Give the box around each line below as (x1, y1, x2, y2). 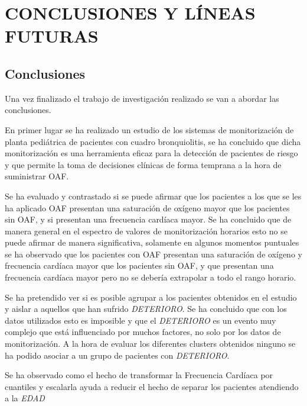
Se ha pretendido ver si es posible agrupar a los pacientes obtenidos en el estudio (5, 291, 297, 303)
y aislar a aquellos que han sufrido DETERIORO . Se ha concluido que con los (5, 302, 287, 315)
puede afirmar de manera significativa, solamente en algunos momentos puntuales (5, 236, 299, 249)
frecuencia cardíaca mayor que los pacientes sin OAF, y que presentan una (5, 259, 274, 272)
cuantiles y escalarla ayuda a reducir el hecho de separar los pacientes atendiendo (5, 380, 299, 392)
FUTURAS (5, 24, 99, 48)
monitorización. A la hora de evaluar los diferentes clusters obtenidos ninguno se (5, 337, 296, 350)
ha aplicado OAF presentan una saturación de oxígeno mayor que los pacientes (5, 201, 290, 214)
